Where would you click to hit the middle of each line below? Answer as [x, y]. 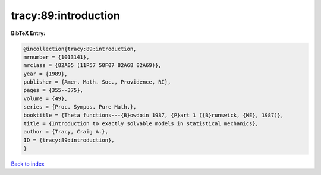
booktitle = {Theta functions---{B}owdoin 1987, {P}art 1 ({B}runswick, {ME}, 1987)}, [154, 115]
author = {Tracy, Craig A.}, [66, 132]
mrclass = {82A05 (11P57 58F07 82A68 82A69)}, [92, 66]
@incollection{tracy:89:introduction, [80, 49]
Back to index [28, 164]
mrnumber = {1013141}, [56, 57]
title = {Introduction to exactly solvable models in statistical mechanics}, [141, 124]
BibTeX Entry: [28, 33]
